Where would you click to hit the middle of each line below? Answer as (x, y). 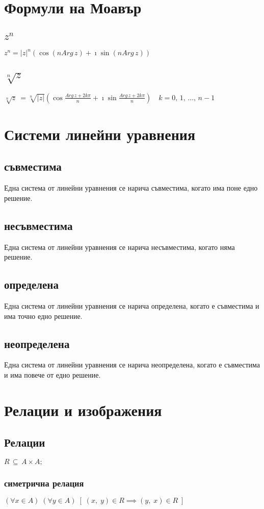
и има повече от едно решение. (52, 375)
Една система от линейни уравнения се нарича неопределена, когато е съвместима (132, 365)
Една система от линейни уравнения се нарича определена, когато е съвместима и (132, 306)
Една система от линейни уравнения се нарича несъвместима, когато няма (120, 247)
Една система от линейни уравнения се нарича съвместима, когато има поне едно (131, 188)
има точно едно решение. (43, 316)
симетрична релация (44, 483)
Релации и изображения (83, 410)
